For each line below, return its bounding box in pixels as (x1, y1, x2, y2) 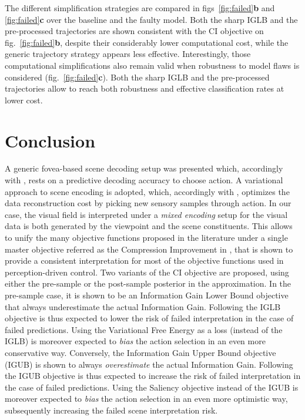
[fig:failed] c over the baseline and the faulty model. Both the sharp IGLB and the (5, 13, 298, 25)
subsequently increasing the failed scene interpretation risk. (5, 404, 218, 416)
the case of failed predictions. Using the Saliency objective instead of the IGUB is (5, 381, 299, 393)
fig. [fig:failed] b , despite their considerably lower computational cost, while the (5, 36, 289, 48)
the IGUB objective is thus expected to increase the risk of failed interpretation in (5, 369, 301, 382)
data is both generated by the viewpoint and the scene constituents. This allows (5, 220, 293, 232)
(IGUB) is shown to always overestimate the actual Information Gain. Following (5, 358, 293, 370)
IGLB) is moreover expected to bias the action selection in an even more (5, 335, 266, 347)
